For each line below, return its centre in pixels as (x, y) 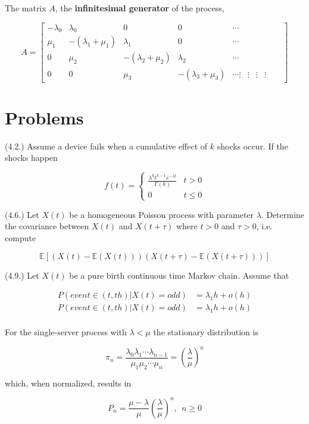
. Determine (283, 214)
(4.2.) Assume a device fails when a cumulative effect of (106, 146)
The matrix (26, 8)
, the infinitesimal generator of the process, (140, 8)
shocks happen (31, 158)
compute (21, 238)
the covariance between (47, 226)
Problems (44, 117)
